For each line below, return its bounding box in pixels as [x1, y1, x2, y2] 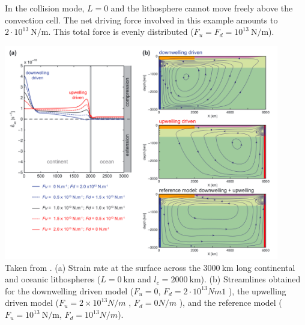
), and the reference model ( [179, 296, 282, 309]
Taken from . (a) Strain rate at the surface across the [5, 261, 201, 273]
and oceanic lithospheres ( [5, 273, 101, 285]
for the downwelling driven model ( [5, 284, 134, 297]
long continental [236, 261, 295, 273]
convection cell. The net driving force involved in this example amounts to [5, 13, 278, 26]
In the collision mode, [5, 2, 85, 14]
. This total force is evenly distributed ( [48, 25, 194, 38]
